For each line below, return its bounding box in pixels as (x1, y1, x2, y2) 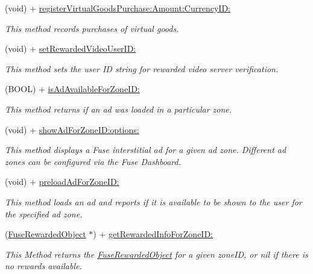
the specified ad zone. (5, 207, 83, 220)
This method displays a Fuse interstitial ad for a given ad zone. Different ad (5, 143, 286, 156)
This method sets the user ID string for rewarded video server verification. (5, 62, 279, 75)
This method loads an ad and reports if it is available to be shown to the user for (5, 195, 302, 208)
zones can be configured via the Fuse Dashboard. (5, 155, 182, 167)
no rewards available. (5, 260, 82, 272)
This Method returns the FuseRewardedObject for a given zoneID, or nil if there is (5, 248, 308, 260)
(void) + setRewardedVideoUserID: (5, 42, 136, 55)
